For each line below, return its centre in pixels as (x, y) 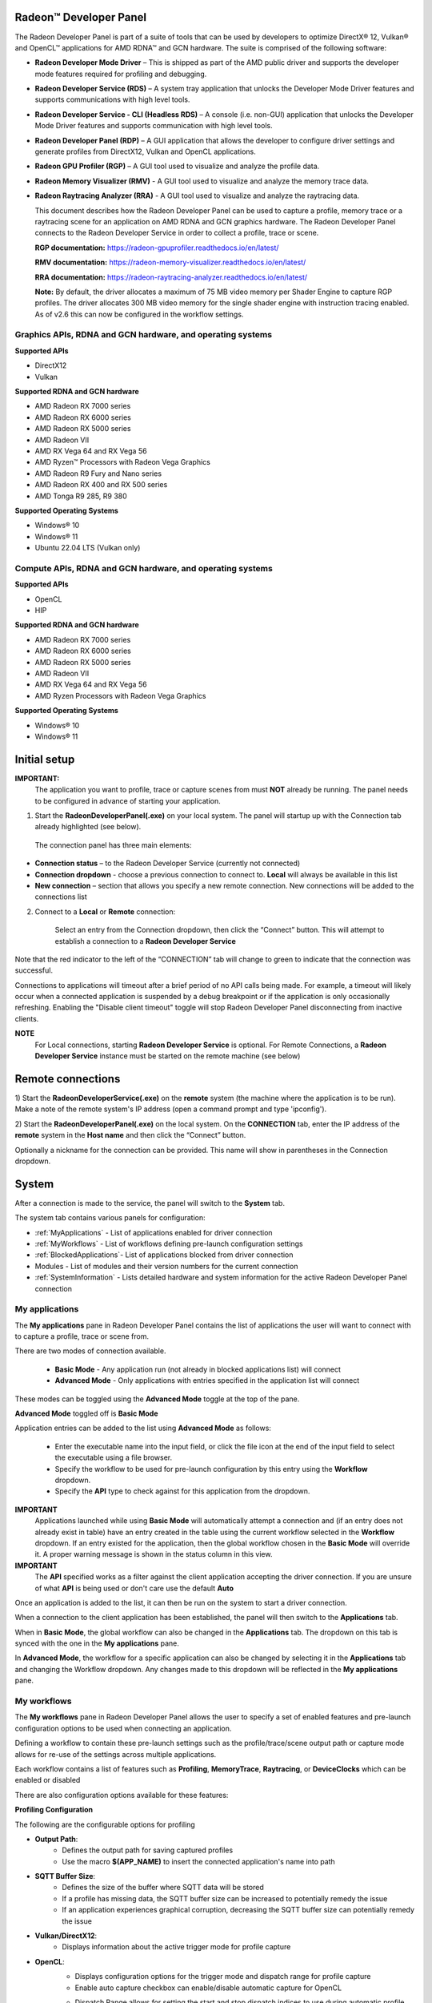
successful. (34, 970)
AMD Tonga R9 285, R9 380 (81, 496)
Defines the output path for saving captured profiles (148, 1850)
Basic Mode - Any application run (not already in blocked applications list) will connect (198, 1369)
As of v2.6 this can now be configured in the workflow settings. (139, 314)
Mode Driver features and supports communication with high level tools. (154, 126)
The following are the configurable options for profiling (105, 1824)
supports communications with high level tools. (112, 99)
